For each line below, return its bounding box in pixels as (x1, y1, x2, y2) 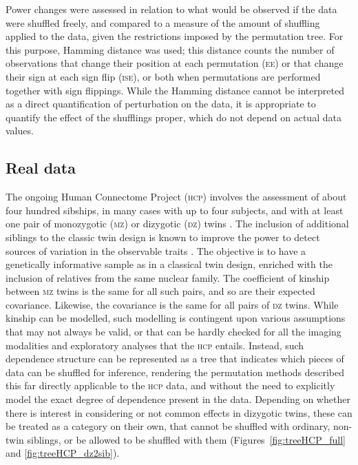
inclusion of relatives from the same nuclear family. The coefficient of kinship (6, 270, 330, 285)
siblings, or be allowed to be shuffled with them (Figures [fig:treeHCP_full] (27, 432, 346, 446)
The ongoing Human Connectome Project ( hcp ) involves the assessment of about (6, 189, 347, 204)
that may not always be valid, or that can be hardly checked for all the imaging (6, 324, 341, 339)
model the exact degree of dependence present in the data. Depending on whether (6, 392, 350, 406)
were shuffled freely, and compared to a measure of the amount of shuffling (6, 15, 320, 30)
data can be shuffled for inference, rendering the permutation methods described (6, 364, 345, 379)
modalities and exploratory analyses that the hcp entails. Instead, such (6, 338, 304, 352)
